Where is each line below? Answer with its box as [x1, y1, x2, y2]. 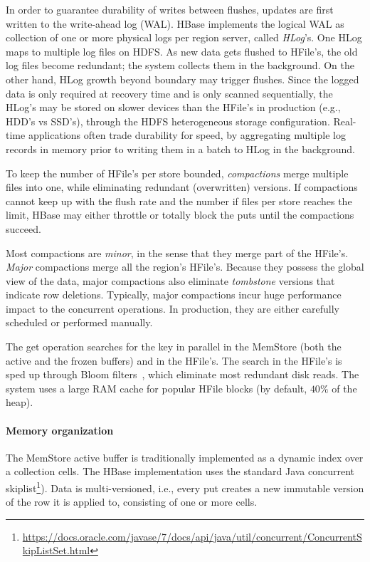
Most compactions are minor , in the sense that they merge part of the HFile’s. [6, 245, 349, 260]
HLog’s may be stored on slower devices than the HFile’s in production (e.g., [6, 100, 341, 115]
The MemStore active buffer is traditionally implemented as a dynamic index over [6, 449, 364, 464]
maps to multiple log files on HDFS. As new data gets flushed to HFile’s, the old [6, 43, 358, 58]
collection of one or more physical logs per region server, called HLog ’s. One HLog [6, 30, 362, 45]
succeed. [6, 221, 41, 236]
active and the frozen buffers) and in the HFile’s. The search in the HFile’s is [6, 353, 342, 368]
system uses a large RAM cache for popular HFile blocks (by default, [6, 380, 307, 395]
